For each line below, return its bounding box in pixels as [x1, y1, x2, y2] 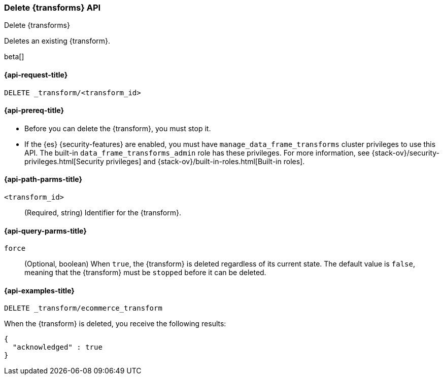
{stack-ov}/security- [371, 148, 440, 157]
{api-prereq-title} [4, 106, 64, 115]
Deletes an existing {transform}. [4, 36, 111, 46]
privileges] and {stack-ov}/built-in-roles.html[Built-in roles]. [106, 157, 305, 166]
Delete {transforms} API [4, 3, 101, 13]
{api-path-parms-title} [4, 175, 83, 184]
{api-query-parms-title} [4, 226, 87, 235]
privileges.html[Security [24, 157, 104, 166]
